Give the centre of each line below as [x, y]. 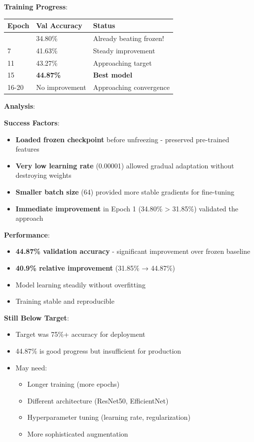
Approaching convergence [131, 87]
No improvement [61, 87]
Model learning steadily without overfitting [80, 284]
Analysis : [19, 106]
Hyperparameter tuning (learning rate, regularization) [109, 417]
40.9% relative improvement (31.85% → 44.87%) [95, 267]
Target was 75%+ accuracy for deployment [80, 334]
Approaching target [122, 62]
